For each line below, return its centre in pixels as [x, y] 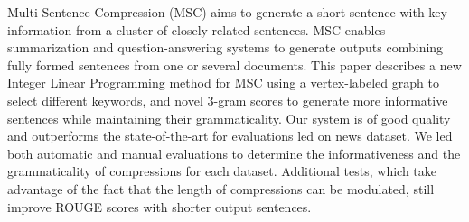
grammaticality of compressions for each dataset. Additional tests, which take [222, 171]
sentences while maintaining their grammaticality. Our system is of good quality [229, 118]
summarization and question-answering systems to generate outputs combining [225, 47]
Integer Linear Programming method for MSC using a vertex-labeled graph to [223, 83]
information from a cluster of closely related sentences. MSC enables [197, 29]
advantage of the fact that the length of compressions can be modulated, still [221, 188]
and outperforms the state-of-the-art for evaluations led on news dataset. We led [230, 136]
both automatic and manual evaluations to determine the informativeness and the [234, 153]
